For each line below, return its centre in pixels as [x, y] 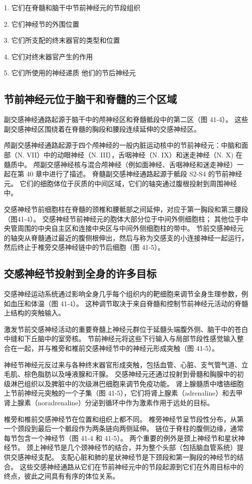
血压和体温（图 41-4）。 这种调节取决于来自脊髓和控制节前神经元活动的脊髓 [129, 303]
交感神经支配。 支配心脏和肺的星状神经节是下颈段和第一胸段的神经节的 [124, 457]
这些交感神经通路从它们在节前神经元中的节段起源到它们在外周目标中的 [132, 466]
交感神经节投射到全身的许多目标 [80, 273]
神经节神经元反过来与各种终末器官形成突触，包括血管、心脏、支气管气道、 [123, 364]
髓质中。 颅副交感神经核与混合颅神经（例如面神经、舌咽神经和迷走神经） [120, 164]
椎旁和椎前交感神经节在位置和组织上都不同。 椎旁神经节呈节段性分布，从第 [124, 419]
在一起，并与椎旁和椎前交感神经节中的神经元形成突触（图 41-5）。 [115, 348]
